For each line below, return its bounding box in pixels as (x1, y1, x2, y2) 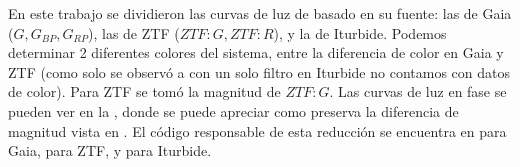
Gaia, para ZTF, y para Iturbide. (8, 140, 212, 161)
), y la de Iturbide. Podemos (273, 22, 447, 43)
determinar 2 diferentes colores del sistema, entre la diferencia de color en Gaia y (8, 42, 504, 63)
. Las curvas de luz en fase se (329, 81, 507, 102)
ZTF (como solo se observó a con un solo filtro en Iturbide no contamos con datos (8, 61, 510, 82)
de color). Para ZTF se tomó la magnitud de (8, 81, 281, 102)
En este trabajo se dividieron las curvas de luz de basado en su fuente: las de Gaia (8, 3, 512, 23)
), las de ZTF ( (88, 22, 180, 43)
